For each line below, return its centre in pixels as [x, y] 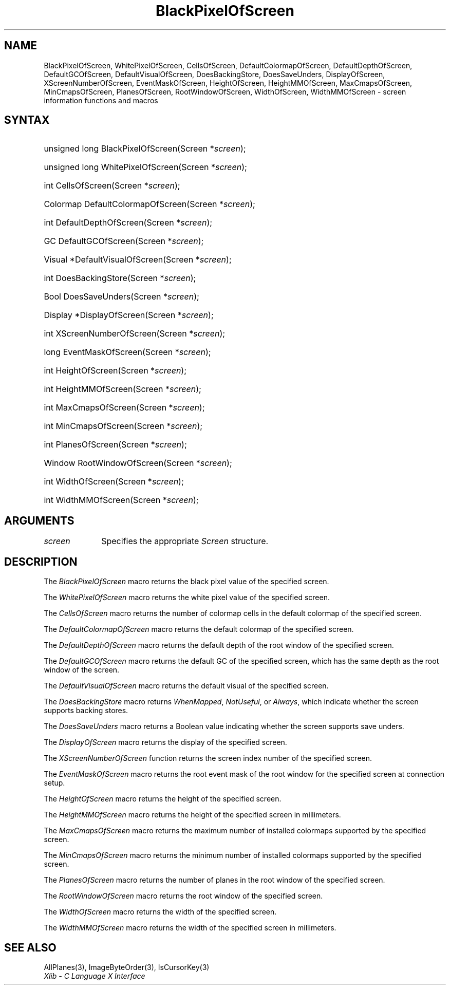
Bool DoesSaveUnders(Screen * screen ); [121, 297]
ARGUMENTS [39, 520]
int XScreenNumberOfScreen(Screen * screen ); [135, 334]
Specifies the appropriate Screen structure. [185, 541]
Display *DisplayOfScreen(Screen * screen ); [129, 315]
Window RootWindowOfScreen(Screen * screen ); [138, 463]
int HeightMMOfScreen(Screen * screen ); [123, 389]
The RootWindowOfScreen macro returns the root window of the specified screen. [183, 896]
